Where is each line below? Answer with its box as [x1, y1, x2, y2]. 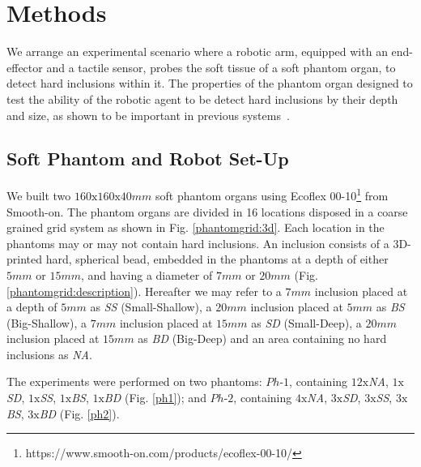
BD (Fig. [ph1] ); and [104, 389, 206, 406]
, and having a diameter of [81, 266, 213, 283]
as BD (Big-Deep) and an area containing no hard [138, 330, 387, 347]
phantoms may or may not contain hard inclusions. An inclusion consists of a [6, 234, 389, 251]
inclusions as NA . [6, 345, 92, 362]
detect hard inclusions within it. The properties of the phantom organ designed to [6, 75, 413, 92]
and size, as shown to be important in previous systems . [6, 106, 290, 123]
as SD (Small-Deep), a [251, 314, 362, 331]
